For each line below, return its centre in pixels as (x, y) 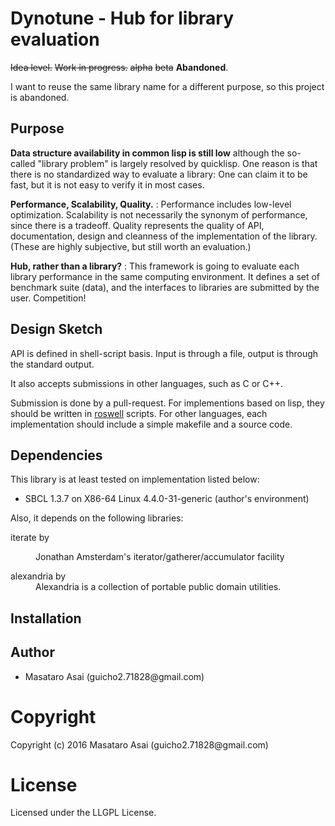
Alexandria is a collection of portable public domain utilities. (158, 587)
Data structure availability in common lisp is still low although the (147, 153)
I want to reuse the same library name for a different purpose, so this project (167, 86)
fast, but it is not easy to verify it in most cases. (107, 184)
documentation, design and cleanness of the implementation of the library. (164, 236)
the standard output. (52, 364)
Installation (46, 618)
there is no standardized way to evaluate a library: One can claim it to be (159, 174)
